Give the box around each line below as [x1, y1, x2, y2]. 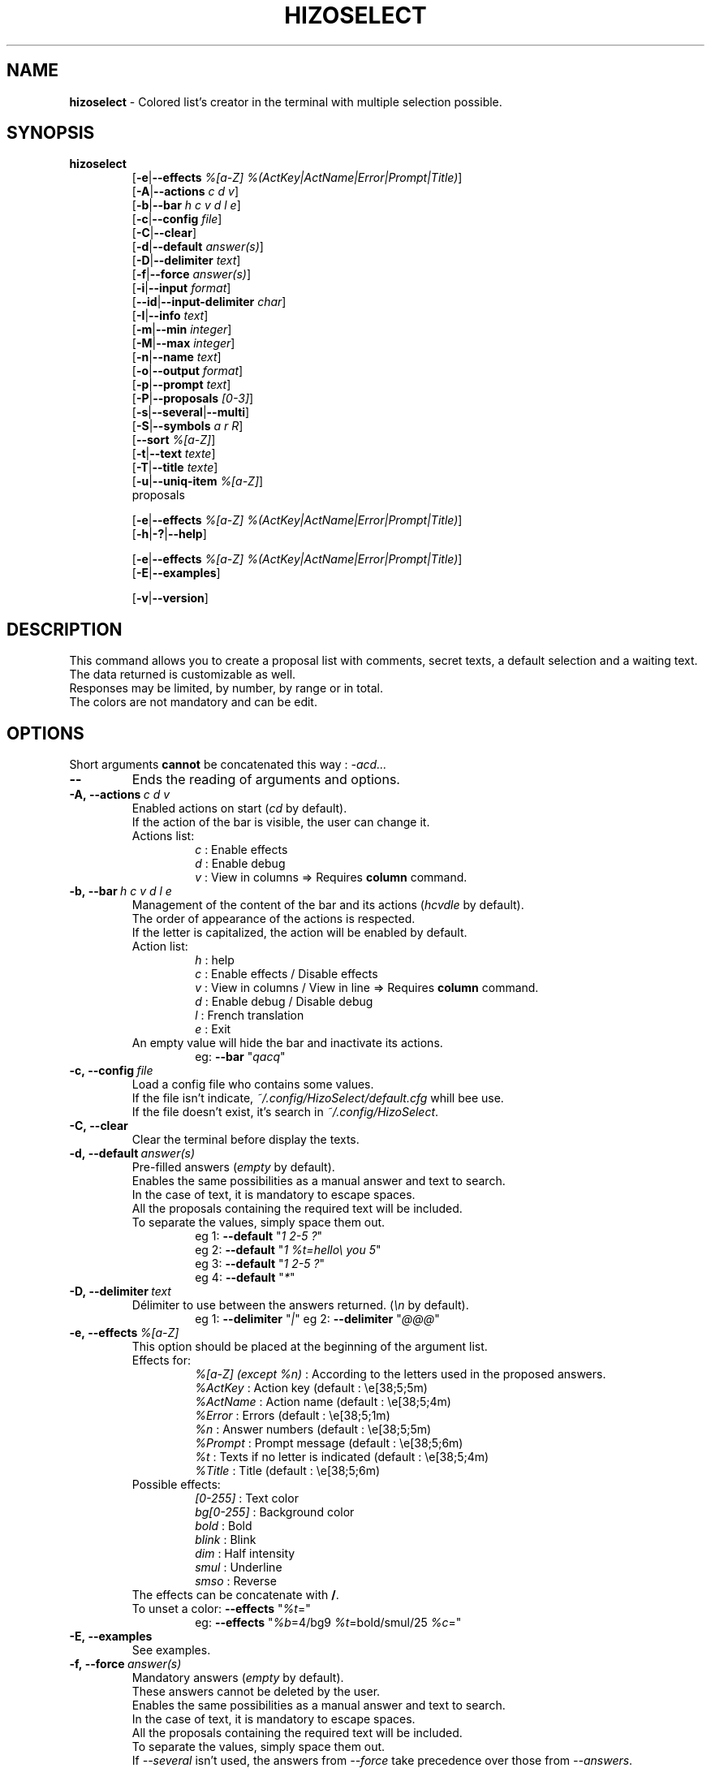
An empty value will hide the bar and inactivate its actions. [131, 1036, 443, 1050]
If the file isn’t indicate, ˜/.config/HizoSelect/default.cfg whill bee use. [131, 1091, 504, 1106]
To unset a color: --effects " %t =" [131, 1602, 311, 1616]
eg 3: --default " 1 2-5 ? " [195, 1257, 325, 1271]
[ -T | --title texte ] [131, 460, 218, 475]
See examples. [131, 1643, 211, 1658]
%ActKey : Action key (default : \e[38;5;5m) [195, 1381, 428, 1395]
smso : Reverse [195, 1574, 277, 1589]
